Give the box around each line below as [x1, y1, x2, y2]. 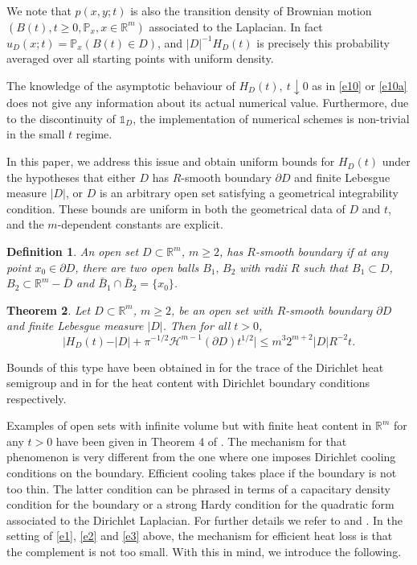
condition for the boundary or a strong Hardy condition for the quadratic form [6, 496, 395, 513]
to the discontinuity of [6, 109, 116, 126]
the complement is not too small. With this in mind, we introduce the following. [6, 543, 402, 560]
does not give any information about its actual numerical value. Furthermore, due [6, 94, 409, 111]
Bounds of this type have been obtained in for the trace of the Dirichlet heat [6, 358, 384, 375]
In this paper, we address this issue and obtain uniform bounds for [6, 153, 335, 170]
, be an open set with [171, 301, 273, 318]
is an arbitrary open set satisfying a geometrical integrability [99, 184, 399, 201]
